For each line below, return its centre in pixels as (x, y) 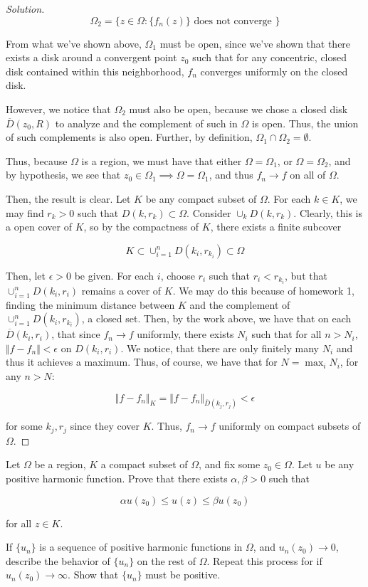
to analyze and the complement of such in (146, 123)
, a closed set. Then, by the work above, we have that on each (216, 318)
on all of (308, 175)
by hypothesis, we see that (63, 175)
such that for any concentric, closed (270, 57)
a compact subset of (144, 464)
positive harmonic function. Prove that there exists (117, 478)
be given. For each (114, 275)
